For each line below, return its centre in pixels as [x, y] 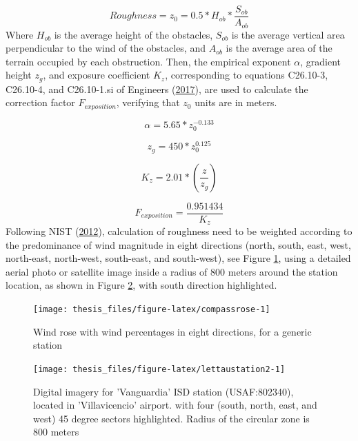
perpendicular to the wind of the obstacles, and [106, 48]
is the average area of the [279, 48]
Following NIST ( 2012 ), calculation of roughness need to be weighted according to [179, 231]
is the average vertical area [288, 34]
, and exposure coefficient [97, 75]
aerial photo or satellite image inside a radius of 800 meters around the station [172, 271]
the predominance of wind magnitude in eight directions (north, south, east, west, [178, 244]
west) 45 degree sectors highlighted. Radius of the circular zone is [171, 418]
